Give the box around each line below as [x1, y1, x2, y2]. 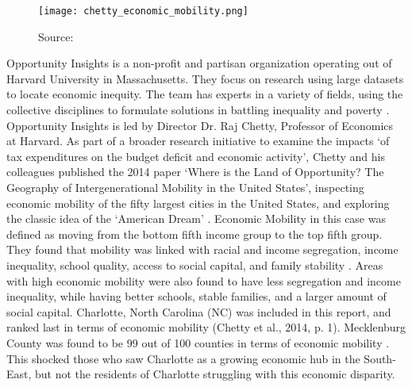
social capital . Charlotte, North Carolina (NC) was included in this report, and [6, 303, 391, 320]
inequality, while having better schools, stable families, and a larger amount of [6, 288, 387, 305]
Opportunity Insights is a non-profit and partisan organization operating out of [6, 55, 392, 71]
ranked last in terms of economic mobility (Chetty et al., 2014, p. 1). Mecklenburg [6, 319, 406, 335]
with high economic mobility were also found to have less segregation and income [6, 272, 401, 289]
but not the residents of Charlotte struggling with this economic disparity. [35, 366, 395, 382]
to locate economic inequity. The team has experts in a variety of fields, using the [6, 86, 403, 102]
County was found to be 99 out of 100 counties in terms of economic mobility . [6, 334, 390, 351]
